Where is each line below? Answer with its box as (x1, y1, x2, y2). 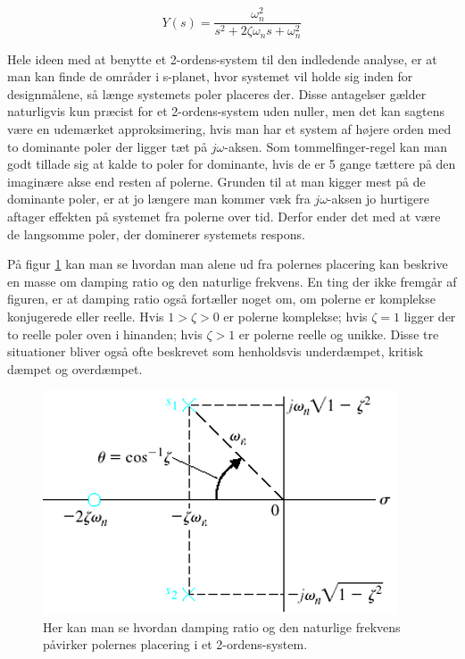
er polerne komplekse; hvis (223, 306, 368, 325)
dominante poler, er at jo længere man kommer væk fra (7, 189, 311, 208)
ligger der (403, 306, 456, 325)
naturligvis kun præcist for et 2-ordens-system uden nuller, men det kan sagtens (7, 102, 444, 121)
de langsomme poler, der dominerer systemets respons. (7, 224, 305, 243)
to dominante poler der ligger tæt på (7, 137, 208, 155)
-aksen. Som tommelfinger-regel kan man (224, 137, 448, 155)
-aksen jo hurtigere (327, 189, 429, 208)
